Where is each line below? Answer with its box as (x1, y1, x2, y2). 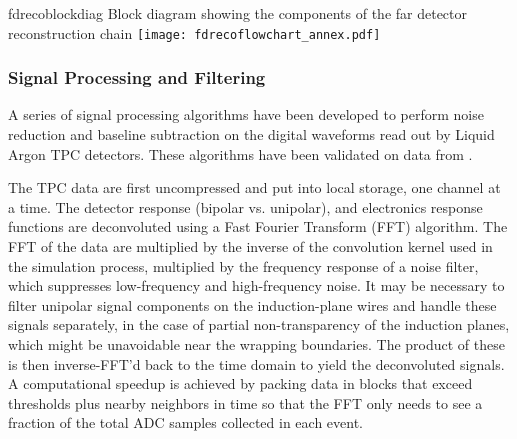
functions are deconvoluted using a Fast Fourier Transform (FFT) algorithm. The (8, 216, 508, 237)
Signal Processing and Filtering (8, 65, 266, 90)
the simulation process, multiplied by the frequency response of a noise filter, (8, 255, 479, 276)
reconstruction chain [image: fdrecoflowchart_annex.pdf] (8, 22, 381, 43)
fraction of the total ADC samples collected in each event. (8, 412, 364, 433)
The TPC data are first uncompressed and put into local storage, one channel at (8, 177, 501, 198)
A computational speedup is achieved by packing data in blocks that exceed (8, 373, 473, 394)
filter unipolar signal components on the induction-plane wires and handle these (8, 294, 497, 315)
